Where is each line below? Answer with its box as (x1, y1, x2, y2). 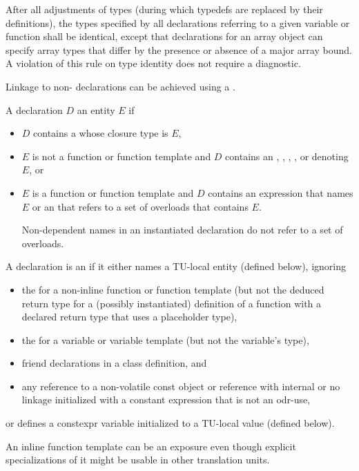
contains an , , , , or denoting (225, 148, 349, 163)
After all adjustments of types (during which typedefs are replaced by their (6, 2, 323, 16)
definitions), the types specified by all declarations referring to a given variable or (6, 15, 350, 30)
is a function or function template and (32, 185, 194, 200)
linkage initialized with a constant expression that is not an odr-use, (21, 392, 311, 407)
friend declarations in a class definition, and (21, 356, 207, 370)
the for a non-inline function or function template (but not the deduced (21, 282, 324, 296)
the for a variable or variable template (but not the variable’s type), (21, 332, 309, 347)
